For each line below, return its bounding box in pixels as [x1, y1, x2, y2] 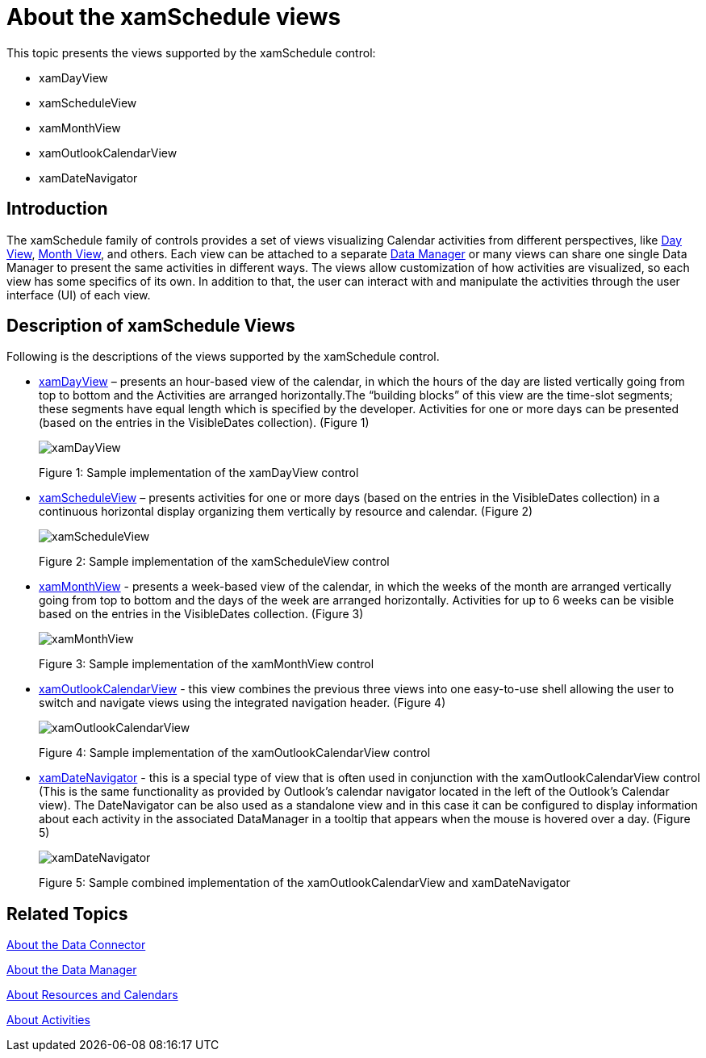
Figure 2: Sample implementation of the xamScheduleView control [39, 554, 390, 569]
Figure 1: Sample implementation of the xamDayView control [39, 466, 359, 480]
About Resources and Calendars [6, 988, 178, 1002]
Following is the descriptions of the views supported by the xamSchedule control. [6, 349, 440, 364]
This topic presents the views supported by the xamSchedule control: [6, 45, 376, 60]
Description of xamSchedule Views [6, 316, 295, 337]
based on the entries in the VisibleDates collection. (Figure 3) [39, 607, 364, 621]
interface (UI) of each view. [6, 287, 151, 302]
